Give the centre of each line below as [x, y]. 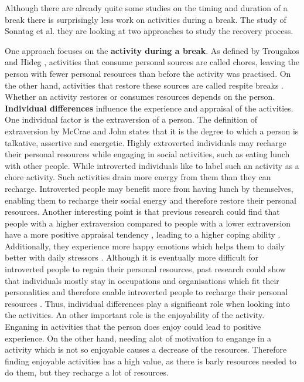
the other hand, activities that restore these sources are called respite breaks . [144, 85]
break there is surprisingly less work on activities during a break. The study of [146, 19]
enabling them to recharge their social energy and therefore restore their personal [151, 200]
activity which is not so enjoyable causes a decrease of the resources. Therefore [146, 349]
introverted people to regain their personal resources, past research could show [145, 269]
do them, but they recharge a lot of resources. [87, 372]
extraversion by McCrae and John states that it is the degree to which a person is [152, 131]
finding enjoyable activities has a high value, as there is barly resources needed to [151, 361]
